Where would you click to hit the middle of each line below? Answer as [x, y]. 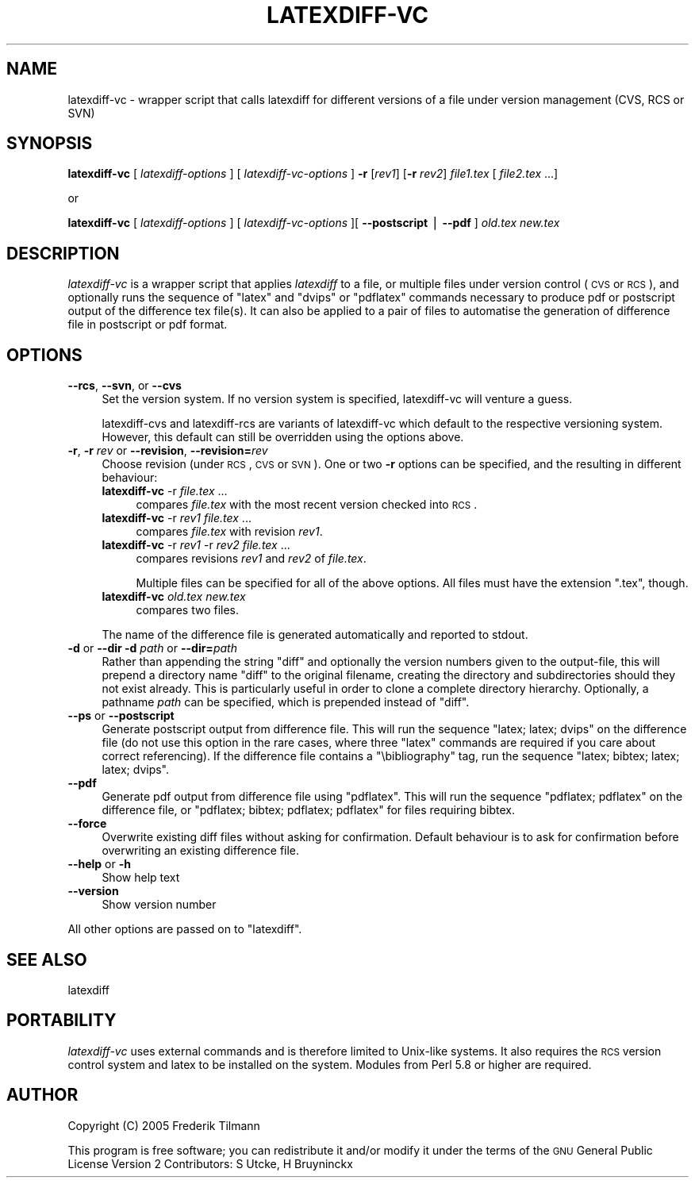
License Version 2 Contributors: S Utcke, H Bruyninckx [210, 1163]
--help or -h [99, 864]
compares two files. [188, 610]
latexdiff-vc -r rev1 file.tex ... [177, 518]
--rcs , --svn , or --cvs [125, 386]
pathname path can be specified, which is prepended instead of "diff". [286, 702]
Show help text [141, 878]
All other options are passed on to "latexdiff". [185, 929]
